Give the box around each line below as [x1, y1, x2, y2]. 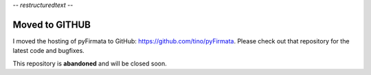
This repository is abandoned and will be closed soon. [12, 59, 168, 67]
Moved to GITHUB [12, 19, 91, 30]
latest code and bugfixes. [12, 47, 85, 55]
